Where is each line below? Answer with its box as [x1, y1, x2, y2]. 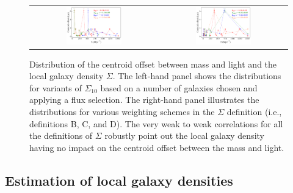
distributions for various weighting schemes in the [29, 105, 215, 118]
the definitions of [29, 129, 93, 142]
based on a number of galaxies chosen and [100, 81, 258, 94]
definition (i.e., [226, 105, 282, 118]
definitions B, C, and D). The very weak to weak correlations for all [29, 117, 283, 130]
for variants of [29, 81, 82, 94]
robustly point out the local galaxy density [104, 129, 264, 142]
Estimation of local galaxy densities [5, 170, 233, 189]
